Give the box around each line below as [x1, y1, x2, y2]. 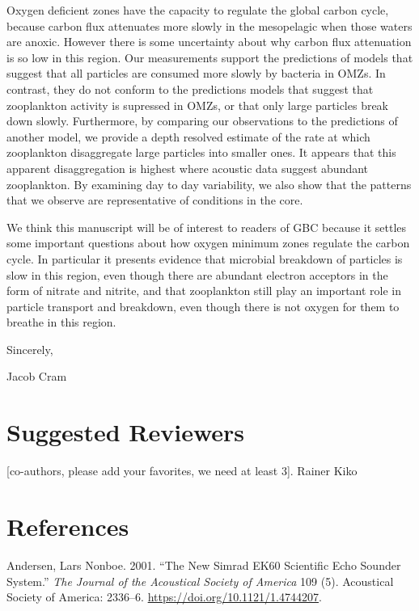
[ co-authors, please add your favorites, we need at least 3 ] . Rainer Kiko [6, 462, 358, 479]
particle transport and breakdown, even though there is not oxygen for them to [6, 297, 400, 314]
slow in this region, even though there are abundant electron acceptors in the [6, 266, 388, 283]
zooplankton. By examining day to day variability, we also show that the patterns [6, 175, 412, 192]
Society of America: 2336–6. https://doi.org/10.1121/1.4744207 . [6, 588, 322, 605]
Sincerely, [6, 340, 53, 357]
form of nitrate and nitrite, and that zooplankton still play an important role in [6, 282, 402, 299]
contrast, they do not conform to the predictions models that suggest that [6, 80, 374, 97]
